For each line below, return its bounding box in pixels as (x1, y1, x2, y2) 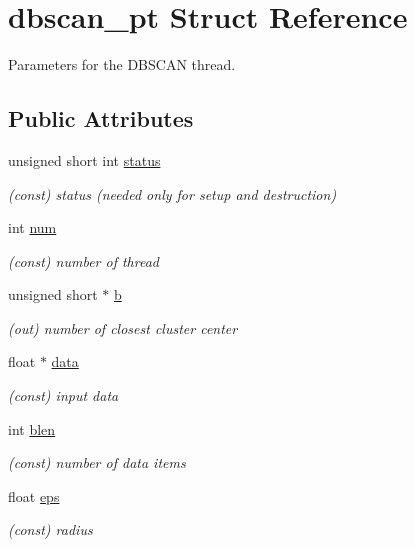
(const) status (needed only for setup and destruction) (8, 183, 337, 204)
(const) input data (8, 385, 119, 406)
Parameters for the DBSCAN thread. (8, 54, 236, 75)
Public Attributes (8, 103, 194, 134)
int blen (8, 418, 56, 439)
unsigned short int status (8, 149, 161, 170)
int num (8, 217, 57, 238)
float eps (8, 485, 60, 506)
